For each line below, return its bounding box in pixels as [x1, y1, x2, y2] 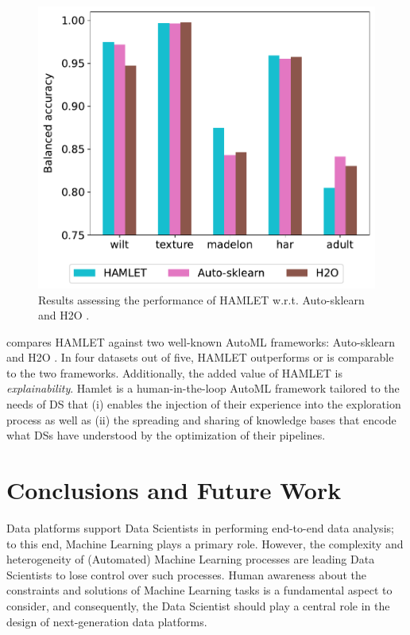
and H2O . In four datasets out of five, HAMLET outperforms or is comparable [6, 349, 394, 366]
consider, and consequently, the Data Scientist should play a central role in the [6, 597, 390, 614]
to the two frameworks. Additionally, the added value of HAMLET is [6, 364, 342, 381]
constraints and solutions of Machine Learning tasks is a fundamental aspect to [6, 582, 393, 598]
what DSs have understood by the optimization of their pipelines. [6, 427, 326, 443]
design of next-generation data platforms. [6, 613, 207, 629]
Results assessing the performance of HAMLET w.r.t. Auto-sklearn [38, 291, 365, 308]
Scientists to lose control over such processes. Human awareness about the [6, 566, 367, 583]
